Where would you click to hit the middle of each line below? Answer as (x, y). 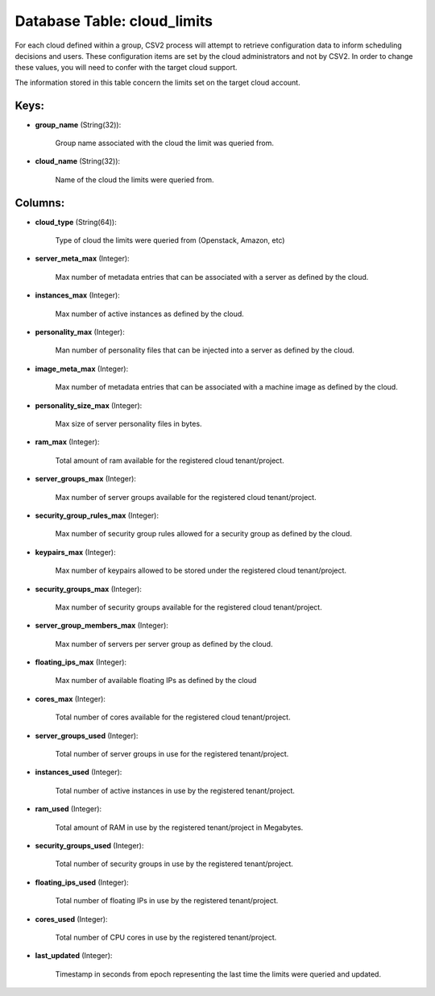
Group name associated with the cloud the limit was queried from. (164, 143)
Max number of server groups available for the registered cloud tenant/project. (186, 497)
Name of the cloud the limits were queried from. (135, 179)
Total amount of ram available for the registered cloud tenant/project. (170, 460)
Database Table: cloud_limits (114, 21)
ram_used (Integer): (68, 809)
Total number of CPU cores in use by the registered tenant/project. (166, 937)
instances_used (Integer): (79, 772)
